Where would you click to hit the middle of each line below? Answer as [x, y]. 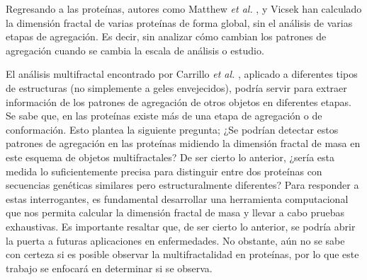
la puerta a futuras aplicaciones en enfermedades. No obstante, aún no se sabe [175, 240]
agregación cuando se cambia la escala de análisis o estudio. [135, 50]
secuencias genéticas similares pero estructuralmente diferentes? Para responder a [182, 185]
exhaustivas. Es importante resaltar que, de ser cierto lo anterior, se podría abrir [181, 226]
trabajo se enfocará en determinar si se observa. [109, 268]
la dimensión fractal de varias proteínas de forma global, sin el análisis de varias [179, 22]
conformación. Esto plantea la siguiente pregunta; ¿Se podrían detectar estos [172, 129]
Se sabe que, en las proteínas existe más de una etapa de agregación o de [164, 116]
